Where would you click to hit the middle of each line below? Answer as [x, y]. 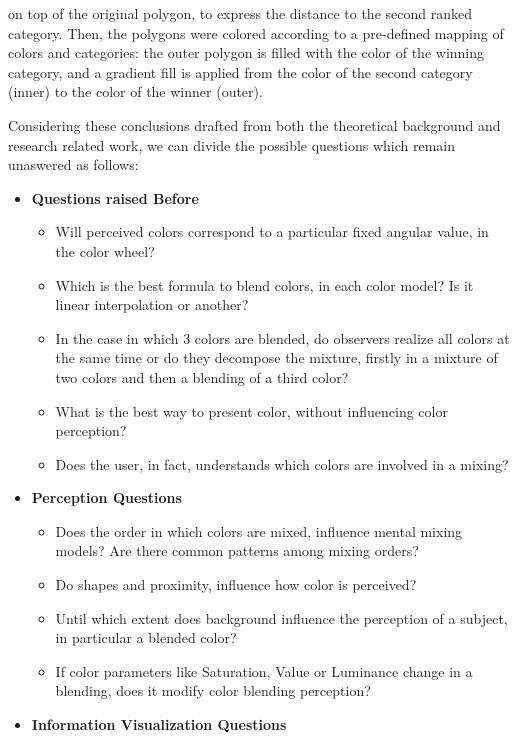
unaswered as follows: [73, 164]
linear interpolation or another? [152, 304]
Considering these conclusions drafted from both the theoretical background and [254, 124]
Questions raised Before [115, 197]
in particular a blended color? [146, 637]
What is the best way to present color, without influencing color [251, 410]
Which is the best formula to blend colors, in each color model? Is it [264, 284]
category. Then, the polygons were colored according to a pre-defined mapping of [256, 32]
